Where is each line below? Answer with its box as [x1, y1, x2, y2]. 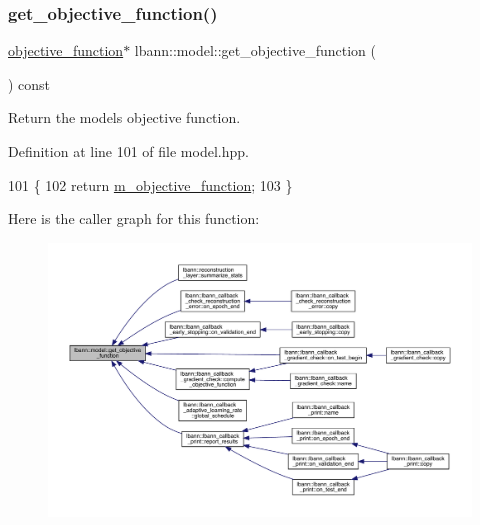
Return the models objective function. [8, 107, 241, 128]
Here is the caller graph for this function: [8, 208, 260, 229]
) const [8, 73, 51, 94]
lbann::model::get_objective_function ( [134, 40, 376, 61]
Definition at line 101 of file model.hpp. [8, 141, 249, 161]
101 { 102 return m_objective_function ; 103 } [8, 174, 293, 195]
